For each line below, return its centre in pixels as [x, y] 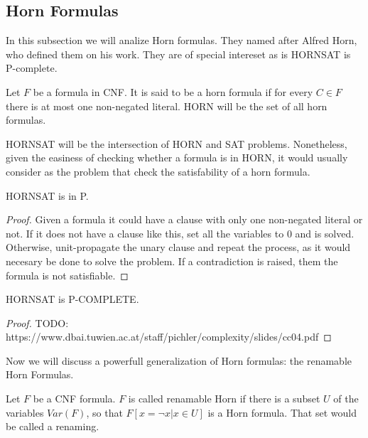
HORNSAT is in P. [47, 195]
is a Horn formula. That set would [282, 412]
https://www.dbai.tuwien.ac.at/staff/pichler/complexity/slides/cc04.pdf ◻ [169, 337]
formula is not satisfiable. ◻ [67, 275]
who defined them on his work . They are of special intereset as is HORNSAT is [178, 54]
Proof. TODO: [37, 322]
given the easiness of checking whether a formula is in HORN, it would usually [177, 157]
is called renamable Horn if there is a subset [224, 399]
